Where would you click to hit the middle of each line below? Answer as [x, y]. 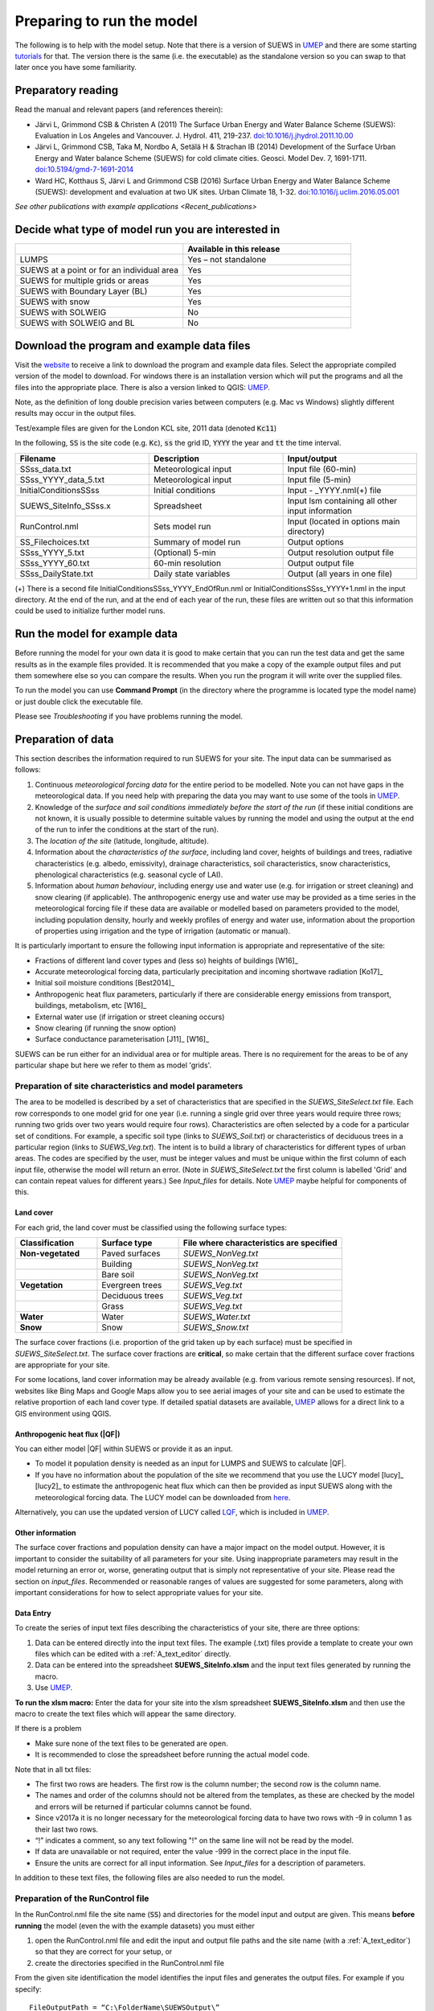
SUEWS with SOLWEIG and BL [78, 323]
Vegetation [41, 1285]
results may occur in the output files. [76, 413]
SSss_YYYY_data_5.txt [62, 479]
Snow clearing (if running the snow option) [106, 1028]
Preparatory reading [67, 90]
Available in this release [234, 249]
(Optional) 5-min [185, 553]
